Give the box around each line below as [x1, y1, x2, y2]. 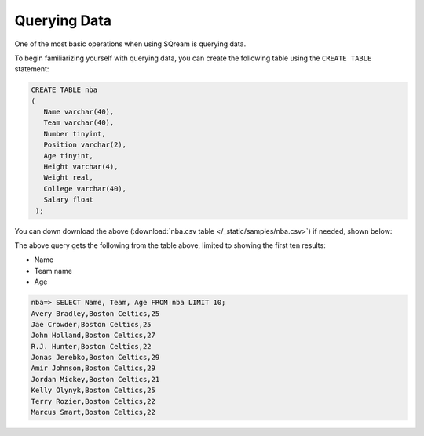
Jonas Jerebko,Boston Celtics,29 [31, 353, 160, 362]
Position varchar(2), [43, 140, 127, 149]
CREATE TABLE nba [31, 85, 98, 94]
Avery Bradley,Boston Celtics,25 [31, 309, 160, 318]
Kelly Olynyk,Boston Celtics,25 [31, 386, 156, 395]
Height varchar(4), [43, 162, 119, 172]
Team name [34, 266, 72, 275]
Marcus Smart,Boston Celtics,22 [31, 408, 156, 417]
